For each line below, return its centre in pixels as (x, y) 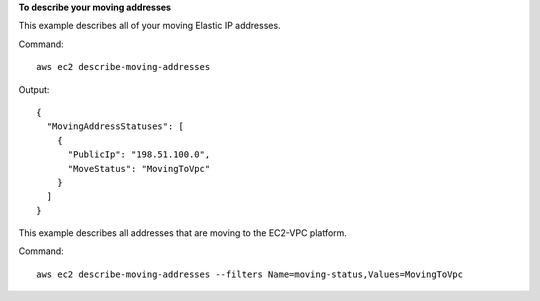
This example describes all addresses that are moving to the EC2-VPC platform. (182, 233)
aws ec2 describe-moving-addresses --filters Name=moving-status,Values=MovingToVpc (250, 274)
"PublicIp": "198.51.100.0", (139, 154)
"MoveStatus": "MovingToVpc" (139, 168)
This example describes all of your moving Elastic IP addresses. (149, 26)
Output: (34, 89)
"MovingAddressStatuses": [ (115, 126)
